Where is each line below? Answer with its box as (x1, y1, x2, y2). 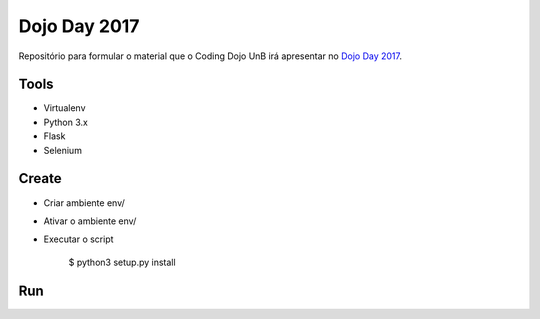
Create (18, 170, 62, 187)
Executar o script (43, 233, 114, 245)
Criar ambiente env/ (43, 196, 125, 209)
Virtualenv (43, 102, 86, 114)
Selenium (43, 144, 82, 156)
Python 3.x (43, 116, 89, 128)
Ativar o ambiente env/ (43, 215, 137, 227)
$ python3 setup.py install (68, 256, 176, 268)
